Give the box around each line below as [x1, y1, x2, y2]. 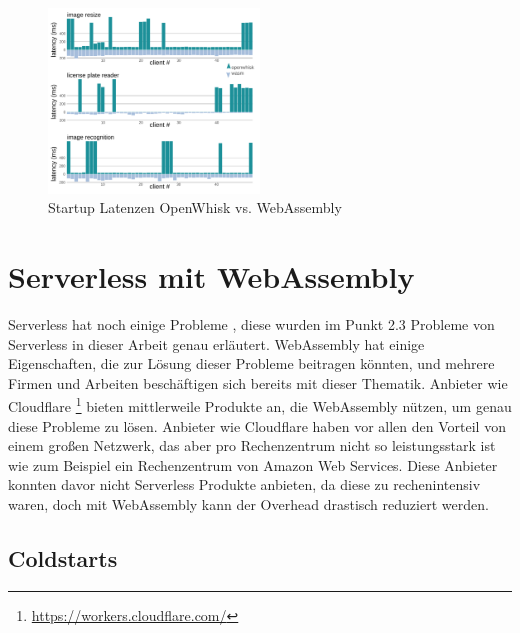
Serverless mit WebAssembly [8, 256, 415, 297]
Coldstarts [8, 543, 118, 573]
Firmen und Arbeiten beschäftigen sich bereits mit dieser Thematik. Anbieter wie [8, 372, 508, 393]
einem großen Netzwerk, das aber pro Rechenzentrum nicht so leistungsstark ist [8, 435, 496, 456]
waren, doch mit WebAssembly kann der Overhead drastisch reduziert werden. [8, 494, 489, 515]
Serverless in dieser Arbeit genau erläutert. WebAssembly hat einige [8, 333, 425, 354]
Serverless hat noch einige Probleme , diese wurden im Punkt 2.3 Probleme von [8, 314, 495, 335]
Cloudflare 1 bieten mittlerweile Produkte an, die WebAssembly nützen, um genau [8, 393, 512, 417]
